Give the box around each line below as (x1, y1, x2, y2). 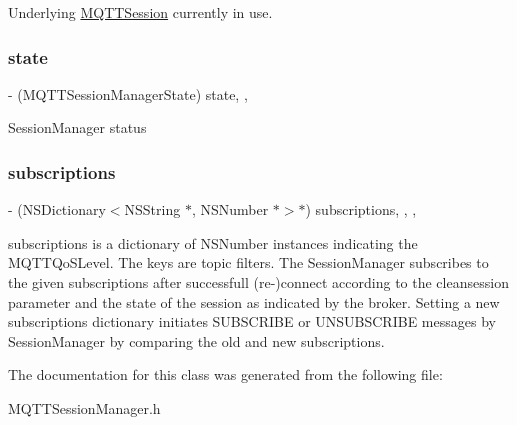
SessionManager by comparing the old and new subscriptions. (8, 330, 385, 351)
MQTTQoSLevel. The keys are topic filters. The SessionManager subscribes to (8, 252, 489, 273)
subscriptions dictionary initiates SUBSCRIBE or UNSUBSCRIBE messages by (8, 311, 496, 332)
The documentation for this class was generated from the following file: (8, 364, 443, 385)
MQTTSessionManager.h (8, 397, 161, 418)
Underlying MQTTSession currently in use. (8, 2, 273, 22)
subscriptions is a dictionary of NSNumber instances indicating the (8, 232, 418, 253)
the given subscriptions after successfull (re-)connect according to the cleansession (8, 272, 509, 292)
